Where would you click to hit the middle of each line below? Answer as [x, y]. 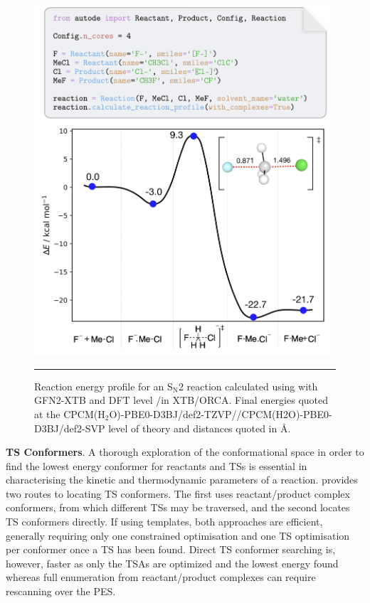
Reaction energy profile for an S [104, 386]
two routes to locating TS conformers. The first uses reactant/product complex [178, 493]
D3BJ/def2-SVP [70, 428]
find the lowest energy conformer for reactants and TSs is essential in [157, 465]
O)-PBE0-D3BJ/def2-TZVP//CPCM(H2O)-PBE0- [221, 413]
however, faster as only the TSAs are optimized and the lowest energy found [172, 563]
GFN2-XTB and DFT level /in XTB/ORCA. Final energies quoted [181, 400]
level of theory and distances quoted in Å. [200, 428]
